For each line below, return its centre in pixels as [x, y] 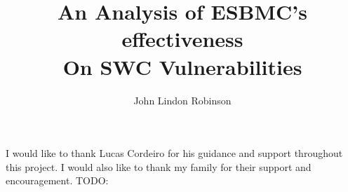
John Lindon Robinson [182, 100]
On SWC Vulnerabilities [182, 66]
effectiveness [182, 39]
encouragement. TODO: [57, 180]
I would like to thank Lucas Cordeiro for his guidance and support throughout [174, 153]
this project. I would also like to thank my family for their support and [159, 166]
